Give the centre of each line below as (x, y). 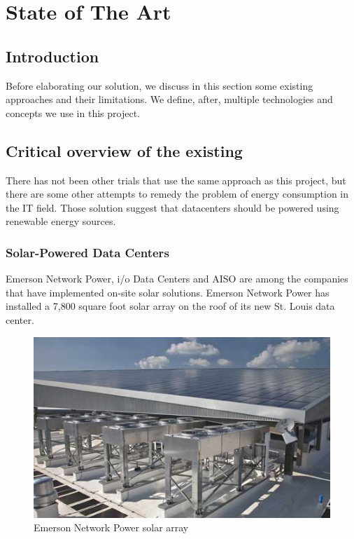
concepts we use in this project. (73, 112)
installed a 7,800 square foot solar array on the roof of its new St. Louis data (170, 306)
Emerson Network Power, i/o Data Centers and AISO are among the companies (177, 279)
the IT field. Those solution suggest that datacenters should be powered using (172, 207)
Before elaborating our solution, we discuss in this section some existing (160, 85)
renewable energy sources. (61, 221)
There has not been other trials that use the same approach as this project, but (176, 180)
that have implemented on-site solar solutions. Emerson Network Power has (168, 292)
